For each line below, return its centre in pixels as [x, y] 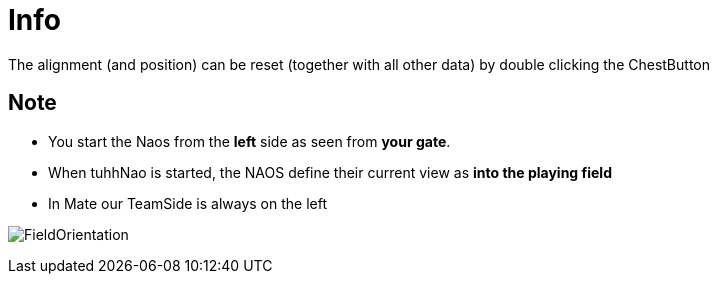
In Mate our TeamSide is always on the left [187, 203]
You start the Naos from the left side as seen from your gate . [249, 141]
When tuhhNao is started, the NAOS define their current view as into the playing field [330, 172]
